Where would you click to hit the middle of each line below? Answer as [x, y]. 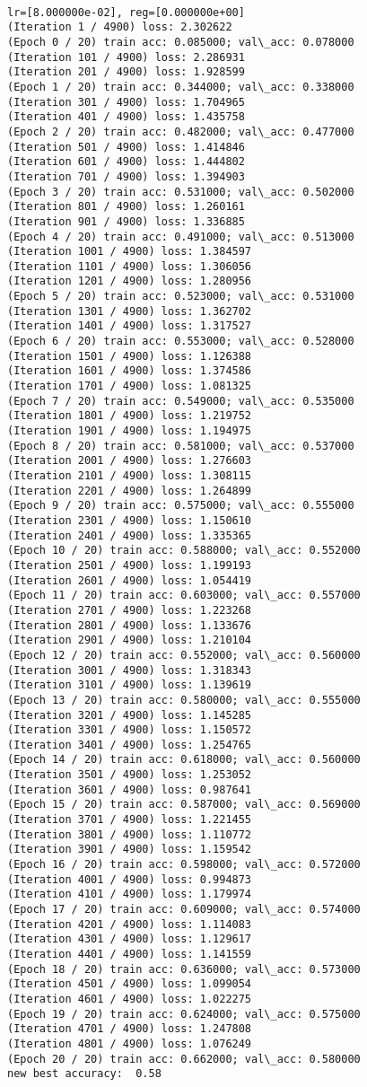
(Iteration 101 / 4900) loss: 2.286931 [126, 57]
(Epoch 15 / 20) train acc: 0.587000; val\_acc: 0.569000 [184, 805]
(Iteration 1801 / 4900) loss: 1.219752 [130, 416]
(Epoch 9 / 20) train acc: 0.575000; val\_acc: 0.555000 [181, 506]
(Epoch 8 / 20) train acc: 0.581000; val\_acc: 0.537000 [181, 446]
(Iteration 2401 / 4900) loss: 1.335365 [130, 535]
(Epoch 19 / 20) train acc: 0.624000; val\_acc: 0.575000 [184, 1014]
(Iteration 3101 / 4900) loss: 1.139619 [130, 685]
